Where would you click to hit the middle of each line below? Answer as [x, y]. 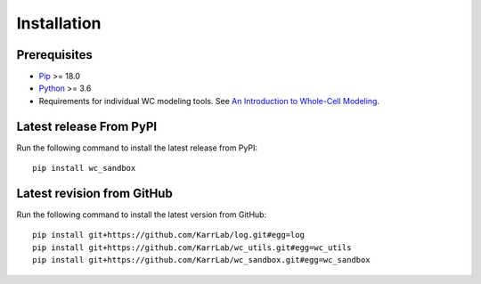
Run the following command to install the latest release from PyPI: [137, 148]
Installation [59, 23]
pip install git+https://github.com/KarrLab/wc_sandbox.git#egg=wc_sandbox [201, 260]
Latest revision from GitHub [94, 193]
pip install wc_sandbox [84, 168]
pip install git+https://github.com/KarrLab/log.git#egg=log [168, 235]
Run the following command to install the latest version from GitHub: [142, 215]
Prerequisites [54, 55]
